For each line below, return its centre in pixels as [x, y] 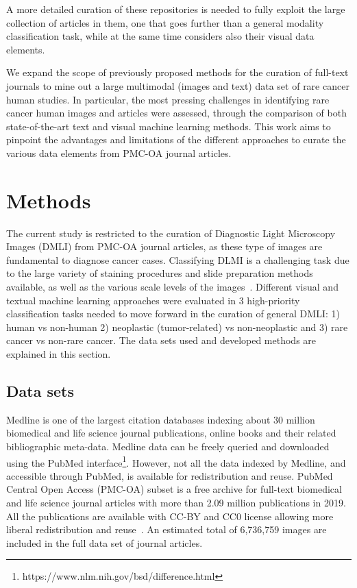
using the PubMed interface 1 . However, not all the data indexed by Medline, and [176, 461]
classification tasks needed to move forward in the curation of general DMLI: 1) [173, 314]
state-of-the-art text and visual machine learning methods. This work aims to [169, 126]
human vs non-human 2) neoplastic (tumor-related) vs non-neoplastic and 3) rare [177, 327]
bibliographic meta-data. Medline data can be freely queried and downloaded [168, 446]
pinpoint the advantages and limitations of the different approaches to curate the [176, 139]
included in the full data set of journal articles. [104, 542]
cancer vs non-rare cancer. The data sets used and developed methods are [161, 340]
